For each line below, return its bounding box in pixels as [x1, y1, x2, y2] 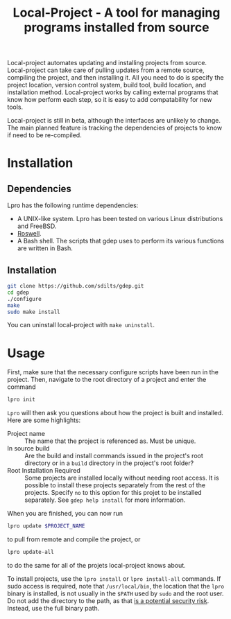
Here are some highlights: [7, 416, 81, 424]
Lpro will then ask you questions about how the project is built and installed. [7, 409, 224, 417]
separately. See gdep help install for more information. [24, 496, 186, 504]
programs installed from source [24, 19, 209, 35]
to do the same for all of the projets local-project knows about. [7, 561, 186, 569]
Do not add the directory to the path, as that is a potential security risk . [7, 596, 209, 604]
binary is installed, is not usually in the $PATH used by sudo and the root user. [7, 589, 224, 598]
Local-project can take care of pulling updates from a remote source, [7, 66, 205, 74]
